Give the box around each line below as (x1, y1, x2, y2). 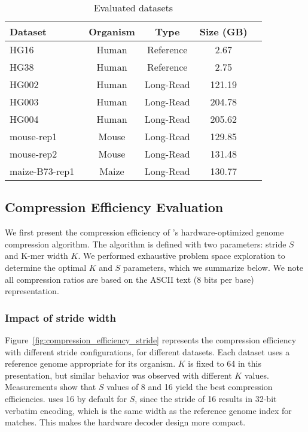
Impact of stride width (5, 310, 116, 325)
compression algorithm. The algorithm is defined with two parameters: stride (5, 237, 286, 250)
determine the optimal (5, 261, 87, 273)
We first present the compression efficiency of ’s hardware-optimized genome (5, 226, 284, 238)
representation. (5, 285, 59, 297)
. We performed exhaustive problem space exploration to (78, 249, 285, 262)
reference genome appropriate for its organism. (5, 357, 176, 370)
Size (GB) (199, 25, 248, 38)
